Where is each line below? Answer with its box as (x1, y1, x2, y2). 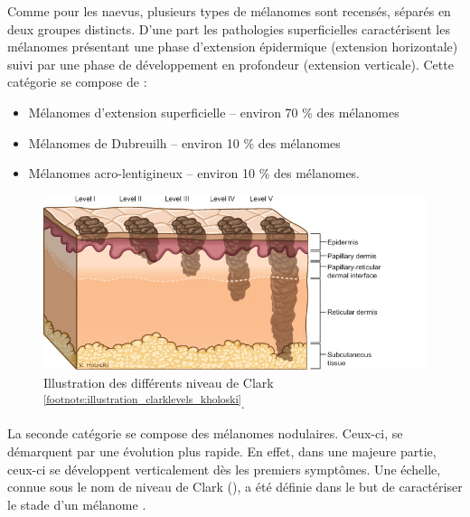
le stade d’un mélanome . (7, 494, 146, 513)
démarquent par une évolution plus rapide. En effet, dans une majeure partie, (7, 442, 437, 460)
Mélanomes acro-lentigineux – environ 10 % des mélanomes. (28, 164, 361, 183)
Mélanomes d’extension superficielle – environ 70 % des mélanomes (28, 102, 399, 121)
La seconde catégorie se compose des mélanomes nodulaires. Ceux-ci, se (7, 424, 403, 443)
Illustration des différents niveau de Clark (43, 372, 274, 391)
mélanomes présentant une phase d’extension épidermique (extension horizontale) (7, 37, 458, 56)
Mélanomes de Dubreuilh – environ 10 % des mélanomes (28, 133, 341, 152)
